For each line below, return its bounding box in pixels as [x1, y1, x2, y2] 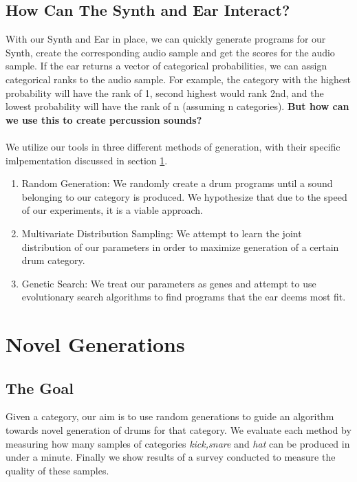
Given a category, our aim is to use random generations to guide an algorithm [6, 409, 334, 424]
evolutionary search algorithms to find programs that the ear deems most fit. [21, 289, 346, 304]
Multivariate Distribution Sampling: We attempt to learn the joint [21, 226, 302, 240]
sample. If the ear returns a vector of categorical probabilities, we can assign [6, 58, 327, 73]
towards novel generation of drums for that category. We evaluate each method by [6, 423, 351, 437]
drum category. [21, 253, 85, 267]
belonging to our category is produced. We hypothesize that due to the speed [21, 189, 347, 204]
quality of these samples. [6, 463, 109, 477]
